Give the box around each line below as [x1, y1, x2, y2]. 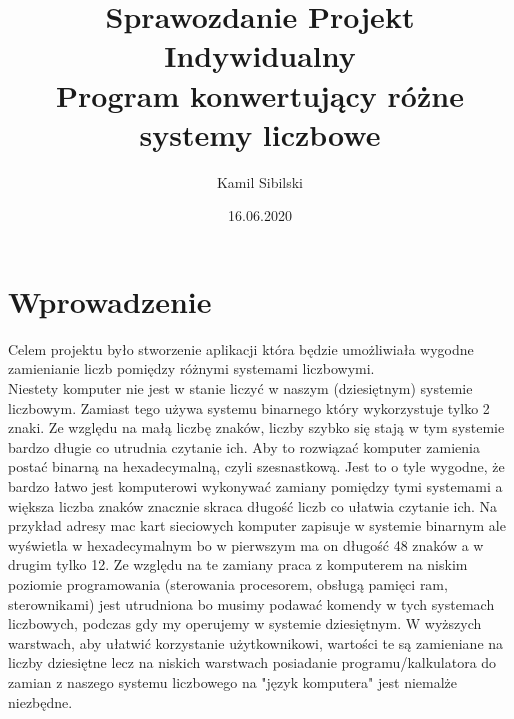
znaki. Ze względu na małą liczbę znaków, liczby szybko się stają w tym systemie [8, 417, 505, 438]
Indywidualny [164, 35, 356, 76]
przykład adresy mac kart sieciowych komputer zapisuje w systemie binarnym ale [8, 515, 506, 536]
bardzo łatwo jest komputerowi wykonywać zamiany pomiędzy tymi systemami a [8, 475, 503, 496]
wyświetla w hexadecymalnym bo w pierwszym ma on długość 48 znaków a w [8, 534, 484, 555]
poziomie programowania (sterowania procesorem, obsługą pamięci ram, [8, 573, 448, 594]
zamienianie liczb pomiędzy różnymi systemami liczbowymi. [8, 358, 375, 379]
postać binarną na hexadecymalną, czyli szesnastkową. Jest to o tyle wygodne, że [8, 456, 505, 477]
